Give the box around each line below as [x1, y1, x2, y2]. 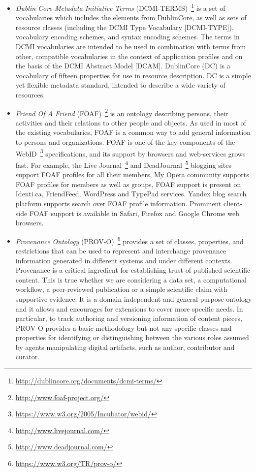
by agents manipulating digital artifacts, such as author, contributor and [15, 342, 235, 352]
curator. [15, 351, 40, 362]
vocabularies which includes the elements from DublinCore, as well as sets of [15, 12, 247, 23]
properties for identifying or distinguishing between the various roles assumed [15, 332, 249, 343]
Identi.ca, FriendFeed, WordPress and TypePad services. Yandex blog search [15, 189, 247, 199]
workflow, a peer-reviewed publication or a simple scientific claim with [15, 284, 227, 294]
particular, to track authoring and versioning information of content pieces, [15, 313, 242, 323]
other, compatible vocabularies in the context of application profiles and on [15, 51, 243, 61]
